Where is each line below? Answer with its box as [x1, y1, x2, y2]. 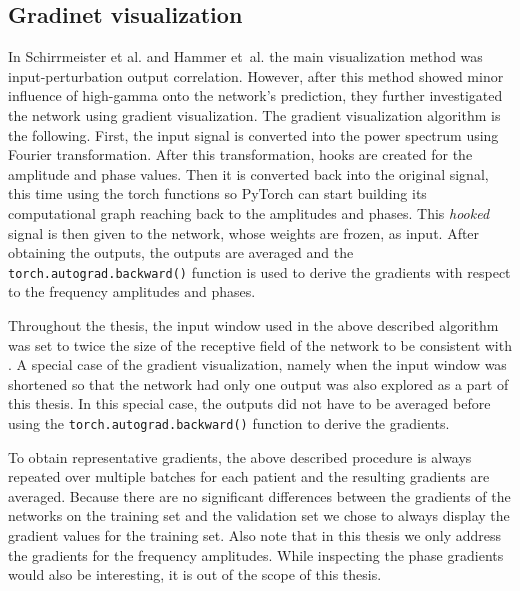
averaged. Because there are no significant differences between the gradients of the [8, 485, 511, 506]
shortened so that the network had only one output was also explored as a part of [8, 373, 509, 394]
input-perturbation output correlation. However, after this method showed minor [8, 65, 504, 86]
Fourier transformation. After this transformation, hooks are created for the [8, 144, 473, 165]
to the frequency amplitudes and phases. [8, 281, 256, 302]
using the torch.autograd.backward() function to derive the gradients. [8, 412, 450, 433]
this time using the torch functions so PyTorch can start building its [8, 183, 427, 204]
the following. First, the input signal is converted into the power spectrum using [8, 124, 499, 145]
